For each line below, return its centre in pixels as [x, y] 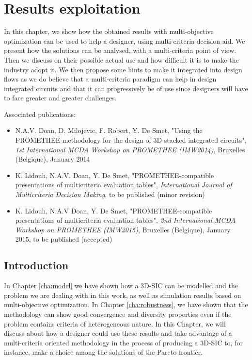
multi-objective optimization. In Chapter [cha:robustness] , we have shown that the [126, 304]
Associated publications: [40, 114]
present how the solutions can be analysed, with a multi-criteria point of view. [120, 50]
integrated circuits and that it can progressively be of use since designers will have [126, 88]
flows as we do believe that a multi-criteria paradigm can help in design [110, 79]
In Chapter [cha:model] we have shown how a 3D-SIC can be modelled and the [121, 286]
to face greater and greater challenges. [60, 98]
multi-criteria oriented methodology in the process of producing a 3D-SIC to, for [123, 342]
